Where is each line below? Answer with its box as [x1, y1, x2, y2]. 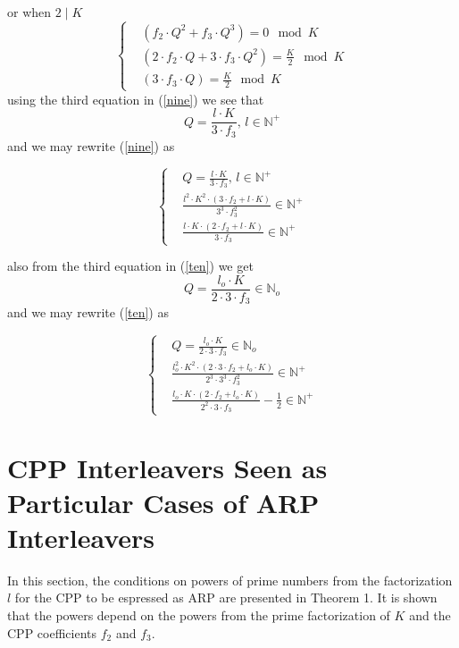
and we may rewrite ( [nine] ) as [7, 136, 175, 155]
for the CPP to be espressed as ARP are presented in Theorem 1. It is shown [14, 588, 438, 607]
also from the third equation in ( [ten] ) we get [7, 257, 254, 275]
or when [7, 3, 52, 21]
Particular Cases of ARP [7, 484, 320, 520]
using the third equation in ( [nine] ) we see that [7, 89, 264, 108]
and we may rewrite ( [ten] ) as [7, 303, 169, 322]
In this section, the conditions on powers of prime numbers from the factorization [7, 570, 453, 589]
